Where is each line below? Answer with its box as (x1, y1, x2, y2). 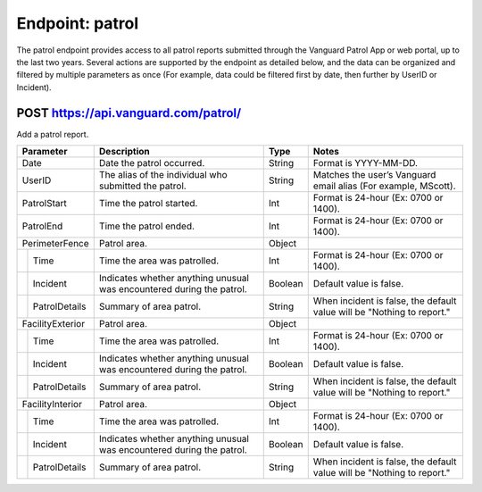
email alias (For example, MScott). (312, 179, 456, 192)
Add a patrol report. (16, 129, 89, 139)
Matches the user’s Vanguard (312, 169, 436, 181)
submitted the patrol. (98, 179, 187, 192)
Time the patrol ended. (98, 220, 195, 232)
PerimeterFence (21, 238, 89, 250)
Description (98, 146, 151, 158)
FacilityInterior (21, 398, 82, 411)
